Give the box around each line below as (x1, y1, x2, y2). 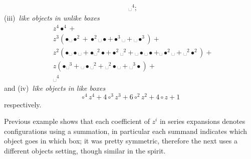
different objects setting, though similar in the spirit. (4, 145, 166, 156)
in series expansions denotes (159, 116, 245, 126)
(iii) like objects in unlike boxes (4, 13, 100, 23)
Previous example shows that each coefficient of (4, 116, 150, 126)
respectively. (4, 99, 42, 109)
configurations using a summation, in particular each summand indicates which (4, 125, 247, 136)
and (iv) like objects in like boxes (4, 83, 106, 93)
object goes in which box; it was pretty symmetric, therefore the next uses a (4, 135, 237, 146)
